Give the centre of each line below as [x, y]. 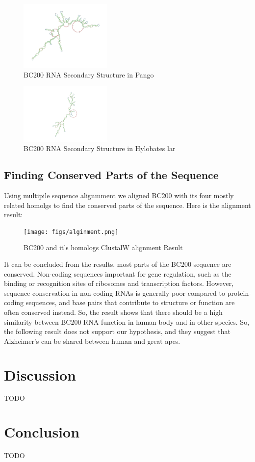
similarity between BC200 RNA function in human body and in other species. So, [127, 321]
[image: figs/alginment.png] [71, 232]
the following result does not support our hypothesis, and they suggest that [117, 331]
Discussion [40, 374]
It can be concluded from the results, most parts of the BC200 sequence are [118, 264]
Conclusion [42, 432]
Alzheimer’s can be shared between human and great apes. [92, 341]
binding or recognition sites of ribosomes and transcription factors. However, [119, 283]
